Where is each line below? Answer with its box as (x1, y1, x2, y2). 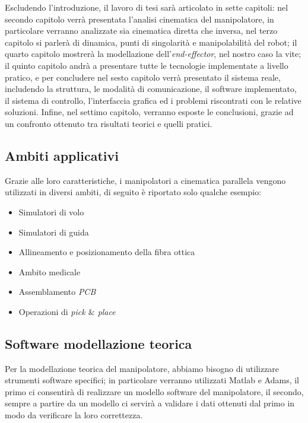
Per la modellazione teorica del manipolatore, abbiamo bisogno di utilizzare (5, 362, 280, 374)
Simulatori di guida (18, 225, 89, 238)
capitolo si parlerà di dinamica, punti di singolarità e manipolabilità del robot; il (5, 36, 297, 48)
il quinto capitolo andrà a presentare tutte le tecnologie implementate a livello (5, 59, 288, 71)
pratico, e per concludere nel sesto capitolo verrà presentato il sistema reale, (5, 71, 281, 83)
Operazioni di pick (18, 305, 85, 317)
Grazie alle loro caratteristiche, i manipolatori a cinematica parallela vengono (5, 174, 286, 186)
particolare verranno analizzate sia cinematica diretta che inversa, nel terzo (5, 24, 278, 37)
